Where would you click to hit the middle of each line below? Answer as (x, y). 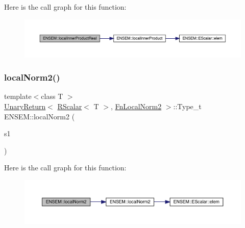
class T (52, 96)
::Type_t (187, 106)
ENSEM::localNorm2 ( (40, 116)
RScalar (70, 106)
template (18, 96)
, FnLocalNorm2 (136, 106)
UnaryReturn (25, 106)
